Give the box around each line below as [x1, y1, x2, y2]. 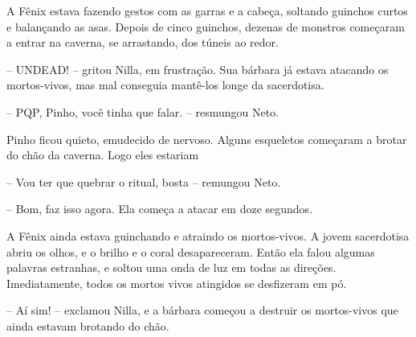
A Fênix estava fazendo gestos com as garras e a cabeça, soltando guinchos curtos [6, 2, 408, 18]
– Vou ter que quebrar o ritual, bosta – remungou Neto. [6, 173, 281, 190]
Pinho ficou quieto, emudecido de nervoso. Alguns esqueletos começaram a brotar [6, 130, 407, 147]
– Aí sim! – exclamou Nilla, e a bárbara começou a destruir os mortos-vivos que [6, 302, 398, 319]
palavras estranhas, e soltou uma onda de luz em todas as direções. [6, 259, 336, 276]
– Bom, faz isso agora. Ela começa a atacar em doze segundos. [6, 200, 313, 217]
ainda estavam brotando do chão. [6, 317, 169, 334]
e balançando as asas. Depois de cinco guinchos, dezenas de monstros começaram [6, 18, 405, 35]
